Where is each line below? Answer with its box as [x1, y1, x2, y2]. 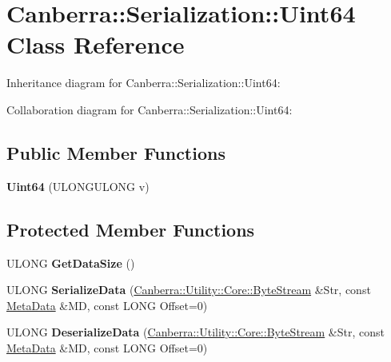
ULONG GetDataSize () [6, 254, 135, 271]
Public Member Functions [6, 140, 225, 165]
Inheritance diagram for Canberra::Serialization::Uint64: [6, 74, 281, 91]
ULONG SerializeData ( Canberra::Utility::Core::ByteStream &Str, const [6, 281, 371, 298]
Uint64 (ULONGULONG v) [6, 177, 150, 194]
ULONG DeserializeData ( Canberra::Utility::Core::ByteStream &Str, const [6, 324, 385, 340]
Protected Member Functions [6, 217, 255, 241]
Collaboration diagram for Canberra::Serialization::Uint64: [6, 101, 293, 117]
